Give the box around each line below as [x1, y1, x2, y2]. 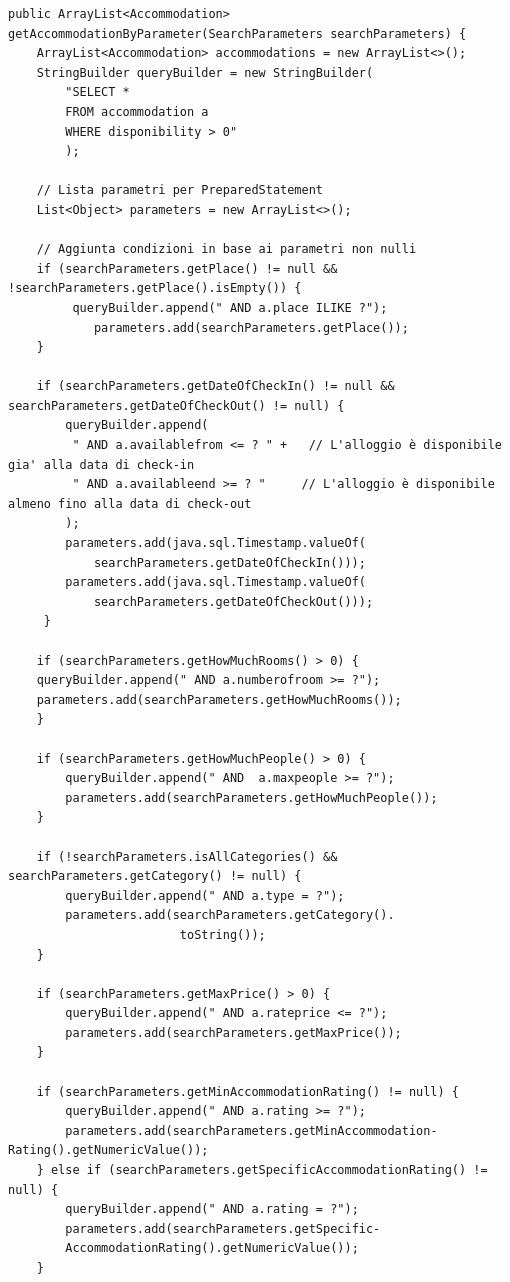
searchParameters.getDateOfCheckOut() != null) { [8, 398, 345, 413]
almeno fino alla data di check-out [8, 496, 252, 511]
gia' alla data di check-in [8, 457, 195, 472]
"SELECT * [65, 85, 130, 100]
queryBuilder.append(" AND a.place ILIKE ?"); [72, 300, 388, 315]
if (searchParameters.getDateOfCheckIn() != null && [36, 379, 395, 394]
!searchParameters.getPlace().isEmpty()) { [8, 281, 302, 296]
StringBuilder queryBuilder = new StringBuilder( [36, 65, 374, 80]
